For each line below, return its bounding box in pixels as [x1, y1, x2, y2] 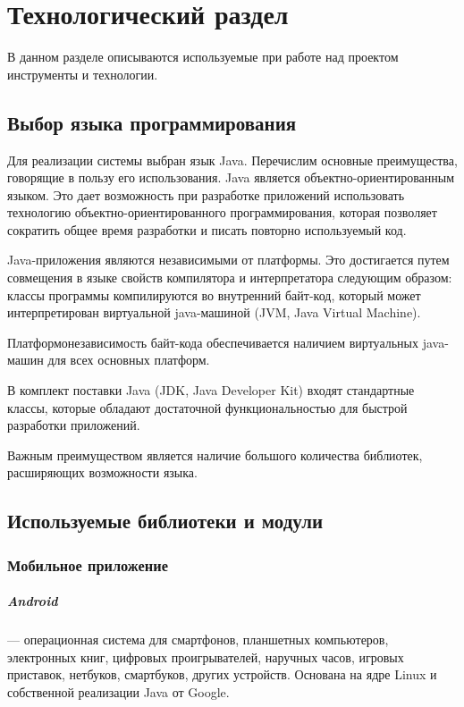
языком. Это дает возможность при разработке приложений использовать [7, 185, 405, 204]
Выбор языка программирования [7, 108, 297, 136]
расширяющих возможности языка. [7, 463, 198, 482]
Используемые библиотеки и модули [7, 507, 324, 534]
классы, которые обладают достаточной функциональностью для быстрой [7, 398, 408, 417]
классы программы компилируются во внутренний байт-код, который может [7, 285, 421, 304]
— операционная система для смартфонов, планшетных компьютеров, [7, 630, 389, 649]
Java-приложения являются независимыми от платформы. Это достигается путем [7, 250, 450, 269]
